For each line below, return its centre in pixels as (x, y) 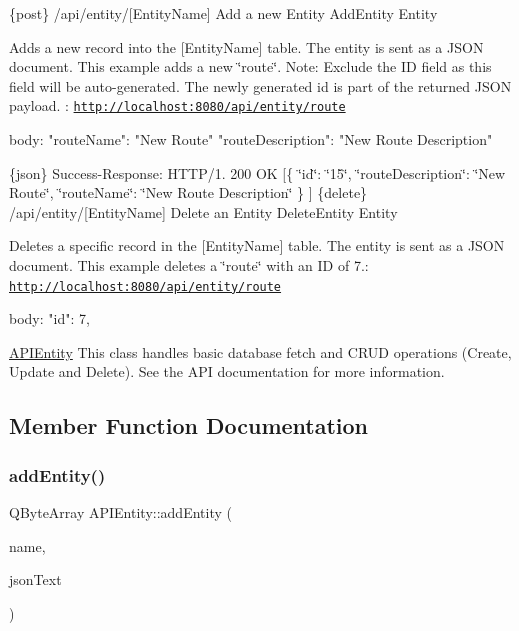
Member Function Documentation (189, 425)
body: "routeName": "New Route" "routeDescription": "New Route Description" (251, 139)
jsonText (35, 579)
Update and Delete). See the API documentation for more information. (227, 371)
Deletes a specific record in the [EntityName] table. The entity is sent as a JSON (257, 245)
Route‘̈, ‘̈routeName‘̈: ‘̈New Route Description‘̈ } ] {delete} (188, 192)
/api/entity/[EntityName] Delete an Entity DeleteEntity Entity (203, 211)
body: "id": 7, (49, 318)
